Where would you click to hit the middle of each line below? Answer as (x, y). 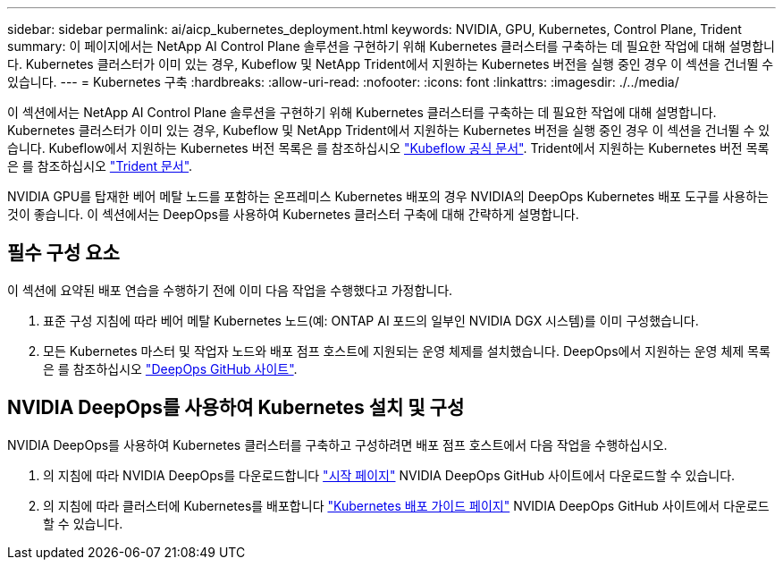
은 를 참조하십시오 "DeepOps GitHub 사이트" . (170, 368)
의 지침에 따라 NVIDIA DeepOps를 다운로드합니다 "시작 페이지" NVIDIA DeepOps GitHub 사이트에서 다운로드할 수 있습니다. (389, 475)
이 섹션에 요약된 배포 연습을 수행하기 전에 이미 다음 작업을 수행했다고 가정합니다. (230, 290)
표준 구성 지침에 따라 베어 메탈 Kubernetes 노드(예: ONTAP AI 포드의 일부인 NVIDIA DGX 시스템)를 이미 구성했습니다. (371, 320)
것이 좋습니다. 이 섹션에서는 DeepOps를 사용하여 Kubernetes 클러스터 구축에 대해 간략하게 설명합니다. (293, 214)
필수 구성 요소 (63, 253)
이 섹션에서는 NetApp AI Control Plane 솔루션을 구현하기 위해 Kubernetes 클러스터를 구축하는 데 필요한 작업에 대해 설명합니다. (362, 112)
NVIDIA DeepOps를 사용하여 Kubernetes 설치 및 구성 (236, 408)
